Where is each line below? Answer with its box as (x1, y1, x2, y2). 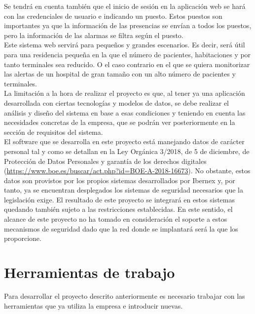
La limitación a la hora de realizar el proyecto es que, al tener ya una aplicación (4, 88, 245, 98)
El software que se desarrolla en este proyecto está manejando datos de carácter (4, 136, 245, 147)
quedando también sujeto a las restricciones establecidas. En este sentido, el (4, 204, 233, 214)
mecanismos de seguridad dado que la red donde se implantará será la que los (4, 223, 238, 234)
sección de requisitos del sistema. (4, 126, 103, 137)
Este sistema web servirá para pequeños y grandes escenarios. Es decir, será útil (4, 39, 245, 50)
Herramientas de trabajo (4, 262, 175, 282)
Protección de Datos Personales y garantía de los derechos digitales (4, 156, 207, 166)
